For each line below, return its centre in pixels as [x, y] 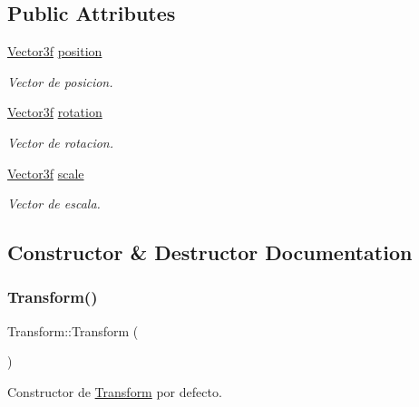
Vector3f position [55, 51]
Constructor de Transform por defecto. [115, 391]
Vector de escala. [54, 203]
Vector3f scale [46, 173]
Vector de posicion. [60, 81]
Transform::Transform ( [73, 330]
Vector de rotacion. [61, 142]
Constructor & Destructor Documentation [210, 252]
